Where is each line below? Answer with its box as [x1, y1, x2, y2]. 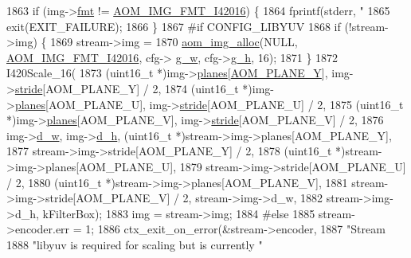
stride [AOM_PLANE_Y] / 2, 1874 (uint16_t [14, 80, 239, 96]
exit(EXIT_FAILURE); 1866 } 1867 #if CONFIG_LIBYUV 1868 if [6, 18, 341, 34]
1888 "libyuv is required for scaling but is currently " [6, 236, 263, 252]
